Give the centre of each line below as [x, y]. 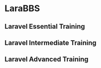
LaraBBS [22, 8]
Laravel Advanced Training [47, 59]
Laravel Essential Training [45, 26]
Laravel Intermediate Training [50, 42]
